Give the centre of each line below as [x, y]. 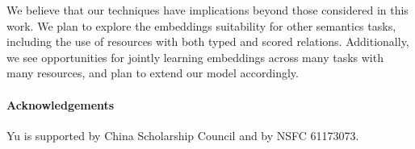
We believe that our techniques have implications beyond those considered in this [207, 10]
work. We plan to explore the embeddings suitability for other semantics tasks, [201, 25]
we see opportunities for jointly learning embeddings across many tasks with [195, 57]
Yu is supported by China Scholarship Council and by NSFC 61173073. [183, 135]
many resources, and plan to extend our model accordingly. [153, 73]
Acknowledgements [61, 104]
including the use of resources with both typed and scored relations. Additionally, [208, 41]
